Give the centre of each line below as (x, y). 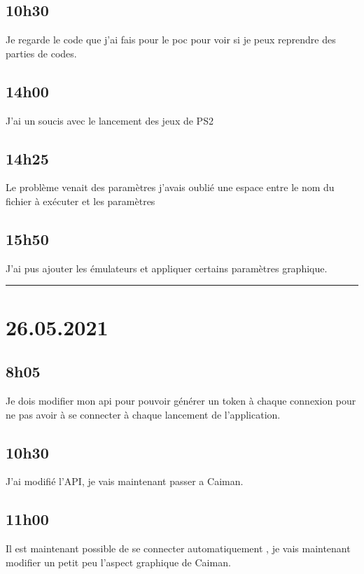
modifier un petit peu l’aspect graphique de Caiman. (118, 562)
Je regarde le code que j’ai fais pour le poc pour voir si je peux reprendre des (171, 40)
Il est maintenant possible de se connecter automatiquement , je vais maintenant (178, 548)
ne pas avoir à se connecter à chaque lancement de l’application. (143, 414)
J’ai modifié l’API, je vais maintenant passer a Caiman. (125, 481)
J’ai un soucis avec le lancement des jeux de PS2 (110, 120)
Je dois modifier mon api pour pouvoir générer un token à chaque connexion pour (181, 400)
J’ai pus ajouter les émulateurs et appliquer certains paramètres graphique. (167, 268)
